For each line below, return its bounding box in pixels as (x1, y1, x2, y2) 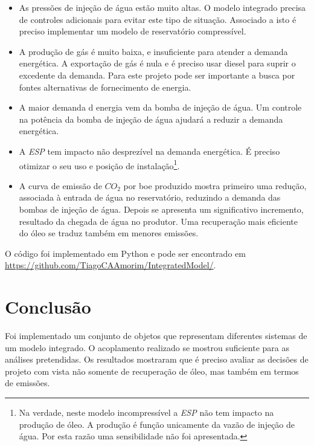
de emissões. (5, 377, 50, 389)
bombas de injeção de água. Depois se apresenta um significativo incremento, (19, 202, 304, 215)
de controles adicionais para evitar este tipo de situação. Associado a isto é (19, 13, 296, 25)
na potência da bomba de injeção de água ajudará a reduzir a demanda (19, 112, 283, 125)
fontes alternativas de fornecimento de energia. (19, 80, 191, 93)
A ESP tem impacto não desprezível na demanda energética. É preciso (19, 144, 280, 157)
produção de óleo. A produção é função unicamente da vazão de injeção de (19, 418, 295, 430)
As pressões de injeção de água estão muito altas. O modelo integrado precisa (19, 1, 306, 13)
